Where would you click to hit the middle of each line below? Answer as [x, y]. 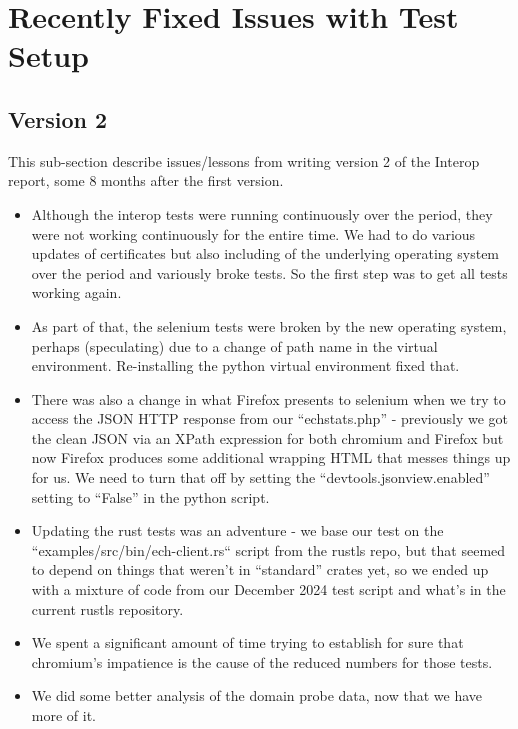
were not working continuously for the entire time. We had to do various [253, 233]
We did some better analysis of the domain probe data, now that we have [257, 695]
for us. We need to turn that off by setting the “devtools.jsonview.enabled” [260, 477]
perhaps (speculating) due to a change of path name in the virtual [234, 345]
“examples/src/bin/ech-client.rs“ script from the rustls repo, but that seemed [268, 549]
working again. [76, 292]
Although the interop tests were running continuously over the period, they [262, 213]
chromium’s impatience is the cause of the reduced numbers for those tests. [262, 661]
